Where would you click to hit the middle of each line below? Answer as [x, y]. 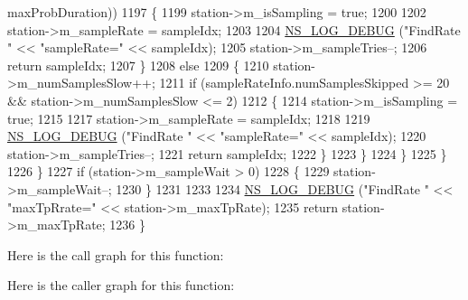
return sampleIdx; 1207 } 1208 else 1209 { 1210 [138, 65]
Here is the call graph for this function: [116, 254]
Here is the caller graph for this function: [121, 285]
